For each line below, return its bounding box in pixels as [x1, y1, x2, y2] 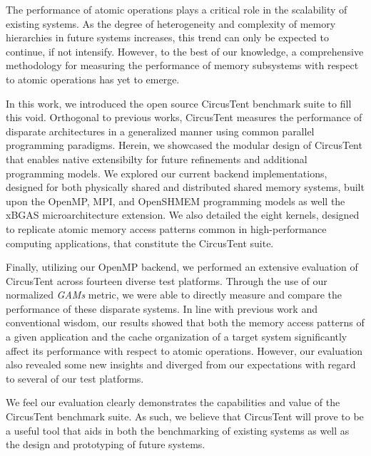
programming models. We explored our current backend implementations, [6, 165, 327, 180]
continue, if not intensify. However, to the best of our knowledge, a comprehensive [6, 43, 364, 58]
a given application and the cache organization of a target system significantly [6, 329, 347, 344]
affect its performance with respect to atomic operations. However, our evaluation [6, 343, 363, 358]
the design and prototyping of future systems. [6, 437, 205, 452]
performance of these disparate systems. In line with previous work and [6, 301, 317, 316]
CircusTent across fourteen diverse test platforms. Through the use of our [6, 273, 327, 288]
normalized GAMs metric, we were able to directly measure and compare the [6, 287, 342, 302]
